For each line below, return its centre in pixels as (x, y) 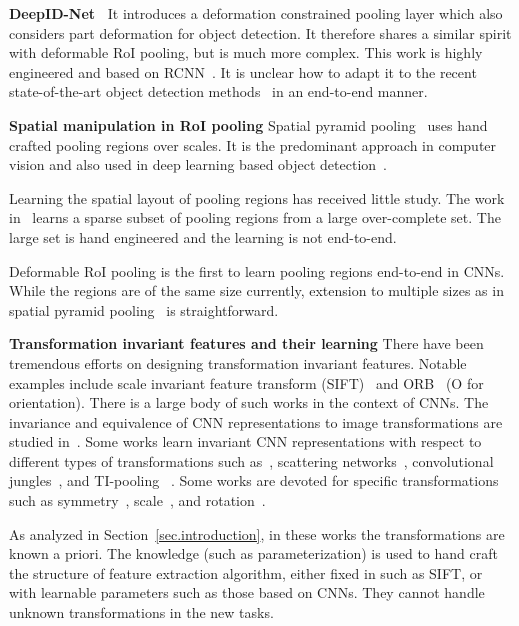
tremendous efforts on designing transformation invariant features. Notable (238, 362)
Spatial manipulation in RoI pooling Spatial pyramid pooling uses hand (248, 124)
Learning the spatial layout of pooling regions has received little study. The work (257, 197)
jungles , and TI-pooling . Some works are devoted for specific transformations (254, 480)
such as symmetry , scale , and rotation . (137, 500)
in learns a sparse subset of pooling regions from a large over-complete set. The (255, 217)
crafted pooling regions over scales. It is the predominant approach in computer (253, 144)
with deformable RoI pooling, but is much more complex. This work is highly (246, 52)
